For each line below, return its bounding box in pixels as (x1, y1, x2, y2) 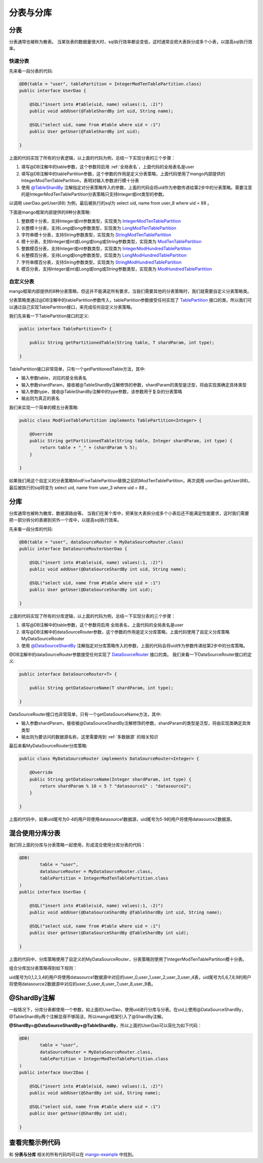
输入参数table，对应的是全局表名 (21, 375, 87, 381)
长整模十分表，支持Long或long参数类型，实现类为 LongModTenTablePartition (21, 225, 176, 231)
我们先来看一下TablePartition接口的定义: (9, 313, 90, 319)
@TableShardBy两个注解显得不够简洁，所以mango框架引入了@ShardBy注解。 (9, 1013, 166, 1020)
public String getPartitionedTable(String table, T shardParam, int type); (29, 340, 215, 346)
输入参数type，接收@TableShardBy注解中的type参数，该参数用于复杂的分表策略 (21, 388, 183, 394)
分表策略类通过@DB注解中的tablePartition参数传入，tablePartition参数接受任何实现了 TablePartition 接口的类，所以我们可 (9, 297, 252, 303)
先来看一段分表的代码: (9, 68, 54, 74)
